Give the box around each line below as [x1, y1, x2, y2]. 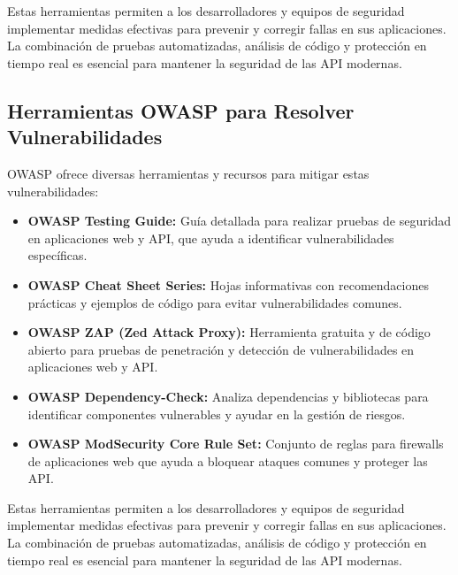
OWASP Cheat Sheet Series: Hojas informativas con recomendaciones [27, 275, 429, 294]
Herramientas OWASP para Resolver [7, 96, 355, 124]
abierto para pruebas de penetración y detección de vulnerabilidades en [27, 340, 415, 358]
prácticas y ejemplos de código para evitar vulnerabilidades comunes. [27, 293, 402, 311]
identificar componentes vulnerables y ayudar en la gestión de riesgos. [27, 404, 406, 423]
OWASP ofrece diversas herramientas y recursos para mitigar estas [7, 164, 370, 182]
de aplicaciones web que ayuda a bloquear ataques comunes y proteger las [27, 451, 428, 470]
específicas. [27, 246, 88, 264]
